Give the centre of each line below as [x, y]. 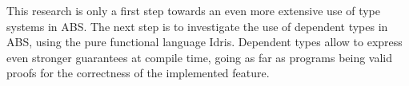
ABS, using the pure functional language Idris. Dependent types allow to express [204, 42]
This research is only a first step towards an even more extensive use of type [194, 10]
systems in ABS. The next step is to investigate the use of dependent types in [197, 26]
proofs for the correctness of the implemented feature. [138, 73]
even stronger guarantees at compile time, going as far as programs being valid [200, 57]
